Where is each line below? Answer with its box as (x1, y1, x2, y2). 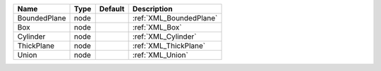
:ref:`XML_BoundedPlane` (132, 13, 218, 22)
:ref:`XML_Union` (132, 50, 188, 60)
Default (99, 4, 125, 13)
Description (132, 4, 173, 13)
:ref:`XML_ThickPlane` (132, 41, 206, 51)
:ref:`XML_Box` (132, 22, 182, 32)
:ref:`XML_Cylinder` (132, 32, 197, 41)
